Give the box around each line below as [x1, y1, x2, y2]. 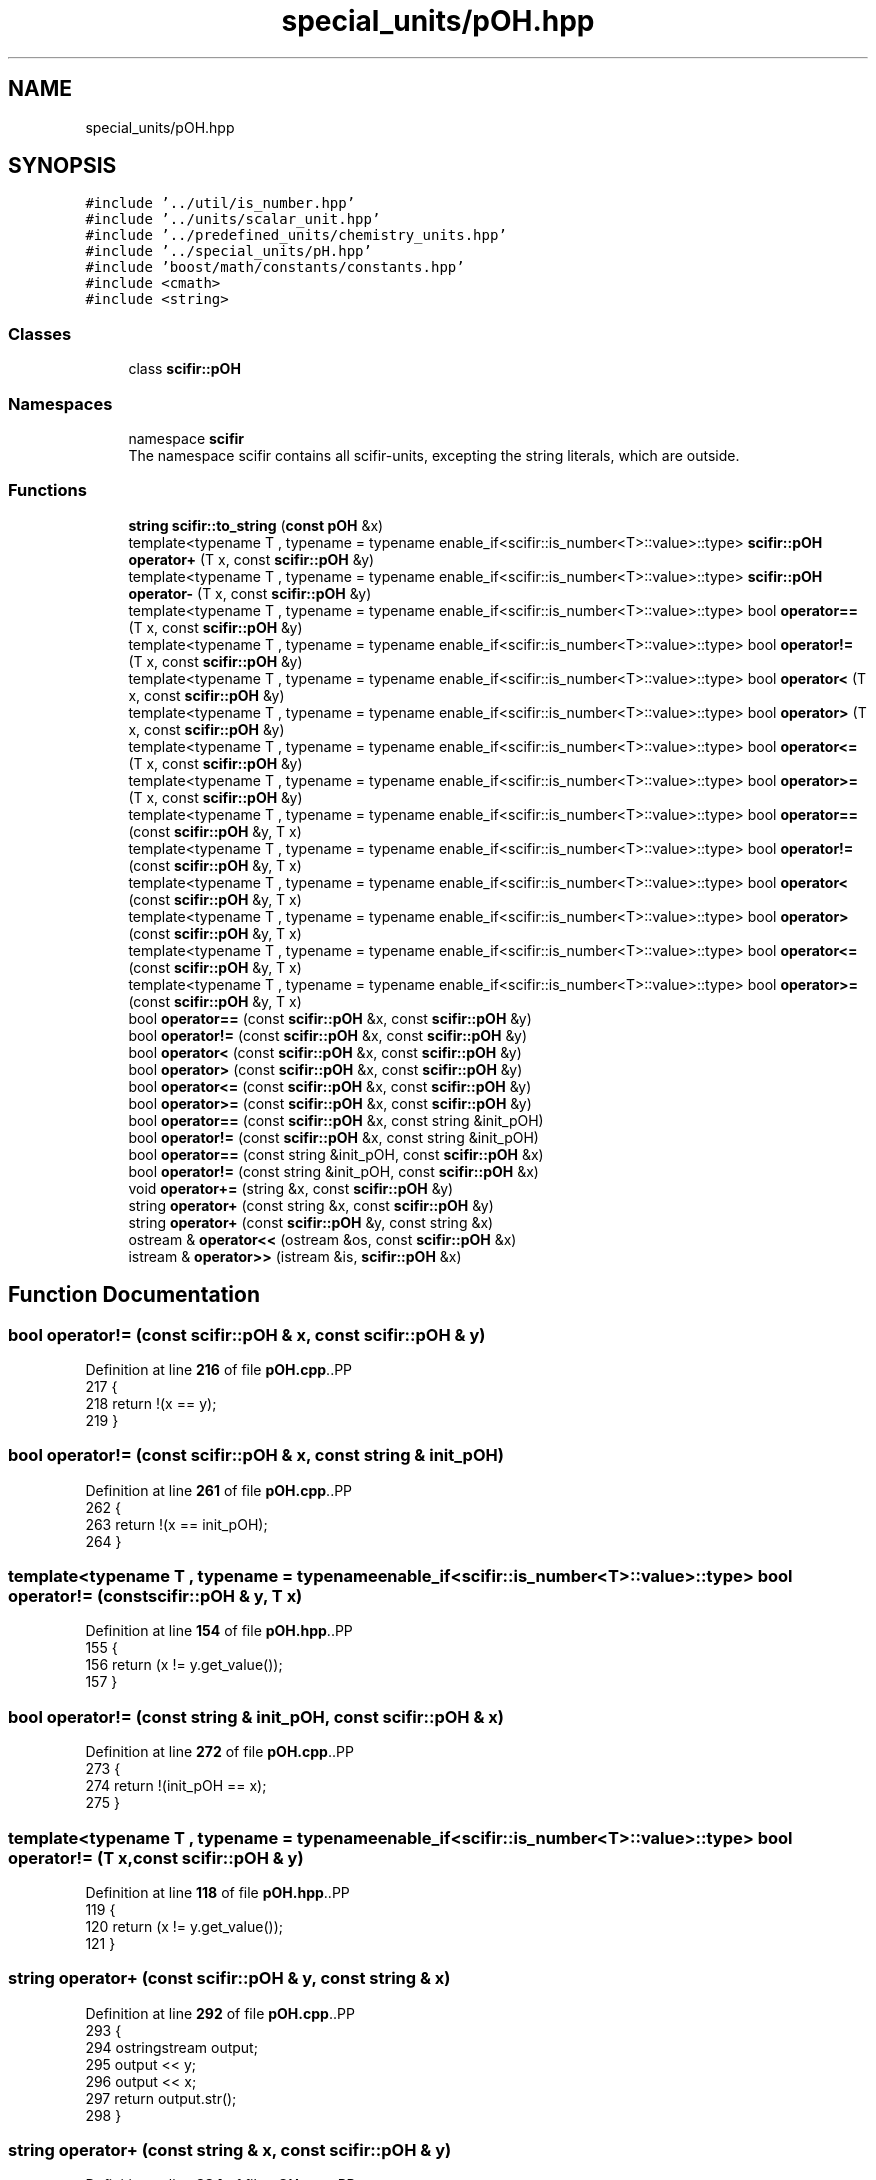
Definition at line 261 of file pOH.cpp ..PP [85, 1481, 353, 1499]
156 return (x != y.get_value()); [85, 1656, 283, 1674]
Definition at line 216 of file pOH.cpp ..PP [85, 1360, 353, 1378]
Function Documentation [8, 1282, 260, 1308]
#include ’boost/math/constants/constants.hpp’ [85, 259, 465, 276]
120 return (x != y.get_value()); [85, 1917, 283, 1935]
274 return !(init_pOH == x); [85, 1777, 267, 1795]
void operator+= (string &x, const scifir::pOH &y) [128, 1179, 454, 1197]
